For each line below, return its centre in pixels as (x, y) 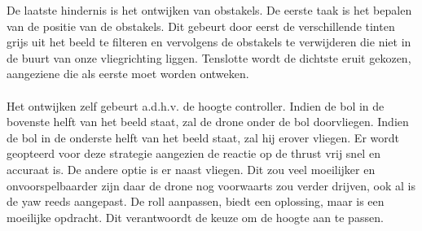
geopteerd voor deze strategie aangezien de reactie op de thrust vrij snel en (193, 153)
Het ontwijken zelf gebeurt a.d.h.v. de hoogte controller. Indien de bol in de (196, 105)
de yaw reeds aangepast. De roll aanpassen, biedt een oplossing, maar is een (196, 201)
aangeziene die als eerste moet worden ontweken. (128, 74)
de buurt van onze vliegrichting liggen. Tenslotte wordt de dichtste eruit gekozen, (209, 57)
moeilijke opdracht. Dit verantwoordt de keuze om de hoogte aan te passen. (195, 217)
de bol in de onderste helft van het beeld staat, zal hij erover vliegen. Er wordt (203, 137)
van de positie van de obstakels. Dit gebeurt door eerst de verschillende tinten (201, 26)
